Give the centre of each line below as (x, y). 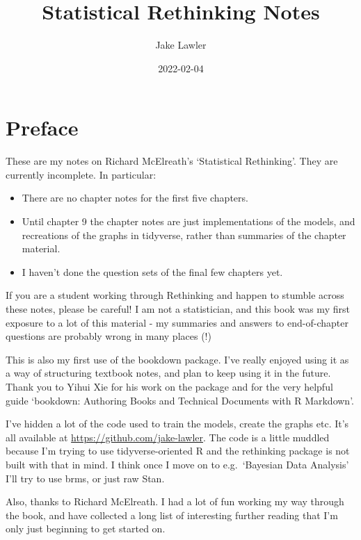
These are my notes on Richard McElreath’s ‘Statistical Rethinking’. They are (172, 161)
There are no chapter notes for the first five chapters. (135, 198)
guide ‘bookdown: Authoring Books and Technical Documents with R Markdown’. (180, 400)
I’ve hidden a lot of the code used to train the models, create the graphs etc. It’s (177, 424)
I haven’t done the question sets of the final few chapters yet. (152, 271)
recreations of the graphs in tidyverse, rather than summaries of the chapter (184, 235)
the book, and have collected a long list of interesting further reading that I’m (172, 515)
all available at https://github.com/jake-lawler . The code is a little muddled (168, 437)
